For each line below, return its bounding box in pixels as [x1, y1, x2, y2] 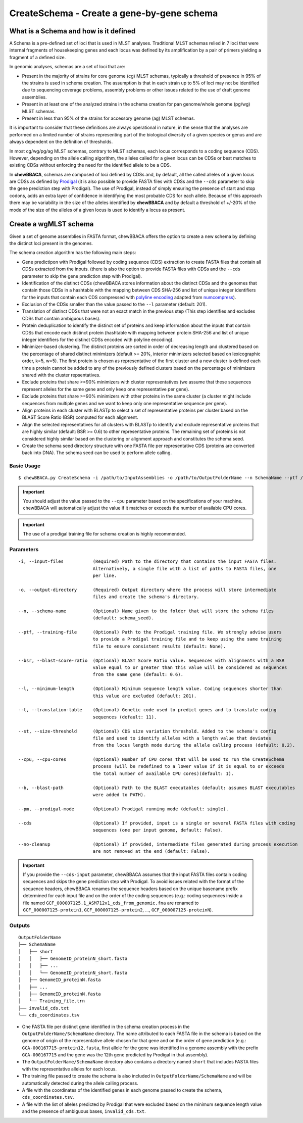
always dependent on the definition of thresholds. [9, 139, 113, 145]
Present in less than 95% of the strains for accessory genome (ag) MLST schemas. [22, 115, 195, 121]
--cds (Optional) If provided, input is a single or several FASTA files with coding [18, 820, 295, 826]
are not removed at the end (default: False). [92, 849, 210, 854]
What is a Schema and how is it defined [9, 27, 136, 35]
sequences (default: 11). [92, 714, 157, 720]
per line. [92, 572, 117, 578]
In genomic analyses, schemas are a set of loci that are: [9, 64, 126, 70]
